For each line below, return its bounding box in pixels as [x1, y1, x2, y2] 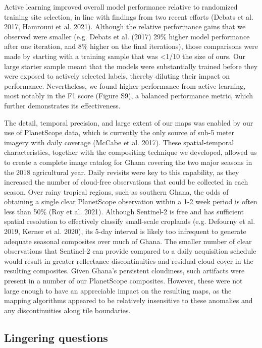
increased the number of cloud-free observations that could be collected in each [4, 177, 248, 187]
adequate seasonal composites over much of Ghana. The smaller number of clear [4, 236, 252, 246]
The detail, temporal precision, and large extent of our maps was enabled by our [4, 117, 253, 128]
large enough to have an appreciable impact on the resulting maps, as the [4, 285, 232, 296]
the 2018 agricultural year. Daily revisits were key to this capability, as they [4, 166, 239, 177]
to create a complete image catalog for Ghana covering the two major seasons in [4, 156, 252, 167]
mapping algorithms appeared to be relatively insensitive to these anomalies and [4, 295, 253, 306]
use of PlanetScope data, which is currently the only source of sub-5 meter [4, 127, 235, 138]
